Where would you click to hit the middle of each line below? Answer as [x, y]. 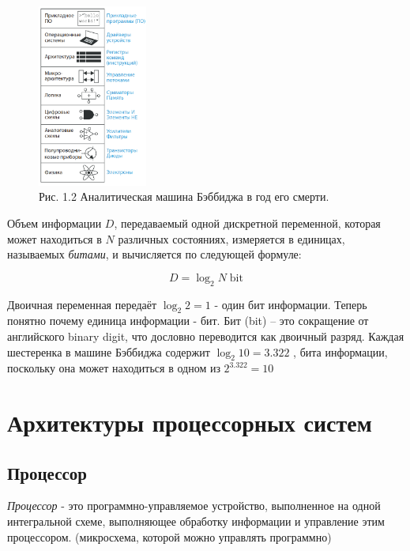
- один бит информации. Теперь [291, 304]
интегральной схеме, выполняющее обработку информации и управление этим [196, 521]
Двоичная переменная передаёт [82, 304]
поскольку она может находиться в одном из [114, 368]
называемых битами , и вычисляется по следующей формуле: [154, 254]
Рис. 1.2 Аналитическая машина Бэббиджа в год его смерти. [184, 196]
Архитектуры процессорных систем [190, 423]
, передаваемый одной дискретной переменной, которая [247, 223]
